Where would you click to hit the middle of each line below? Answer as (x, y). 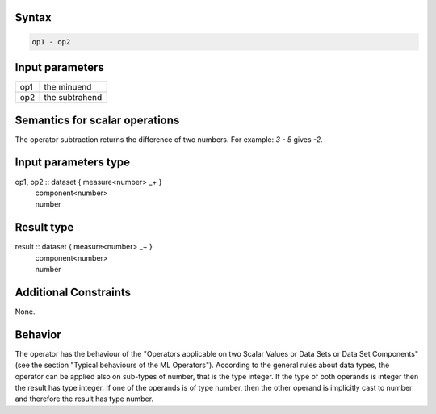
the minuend (68, 87)
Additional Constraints (73, 292)
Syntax (33, 17)
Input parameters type (73, 163)
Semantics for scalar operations (97, 120)
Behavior (38, 335)
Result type (44, 227)
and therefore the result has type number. (84, 399)
